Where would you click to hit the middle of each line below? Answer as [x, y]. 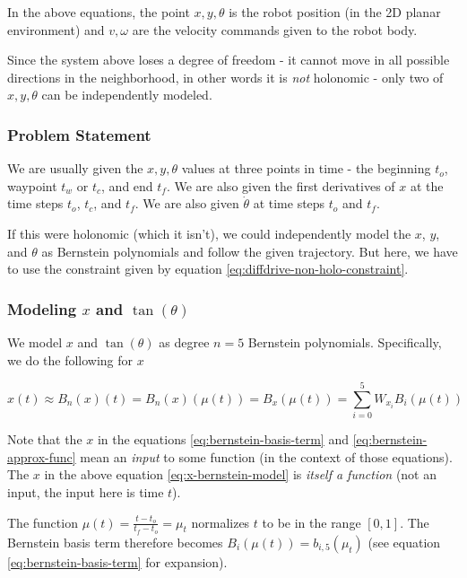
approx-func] [42, 456]
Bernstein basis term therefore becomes [115, 542]
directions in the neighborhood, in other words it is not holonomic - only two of [225, 77]
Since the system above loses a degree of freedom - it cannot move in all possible [229, 60]
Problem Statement [79, 134]
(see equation [404, 542]
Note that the [45, 439]
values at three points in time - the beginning [306, 168]
